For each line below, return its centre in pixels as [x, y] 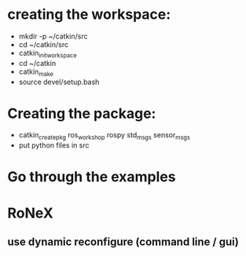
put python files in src [54, 145]
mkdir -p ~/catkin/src [53, 36]
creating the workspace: [89, 15]
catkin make [36, 72]
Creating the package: [82, 113]
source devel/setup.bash [59, 82]
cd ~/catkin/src [44, 44]
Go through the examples [92, 177]
